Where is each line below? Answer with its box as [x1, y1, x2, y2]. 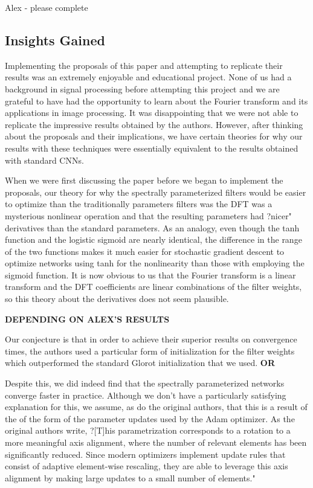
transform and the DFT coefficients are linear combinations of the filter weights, [5, 280, 302, 293]
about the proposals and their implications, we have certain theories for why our [5, 130, 303, 143]
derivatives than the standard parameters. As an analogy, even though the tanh [5, 221, 300, 234]
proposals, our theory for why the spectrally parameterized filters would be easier [5, 185, 306, 198]
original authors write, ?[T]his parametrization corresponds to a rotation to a [5, 424, 291, 437]
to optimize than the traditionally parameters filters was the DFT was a [5, 197, 273, 210]
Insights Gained [5, 30, 105, 49]
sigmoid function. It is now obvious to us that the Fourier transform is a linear [5, 268, 296, 281]
